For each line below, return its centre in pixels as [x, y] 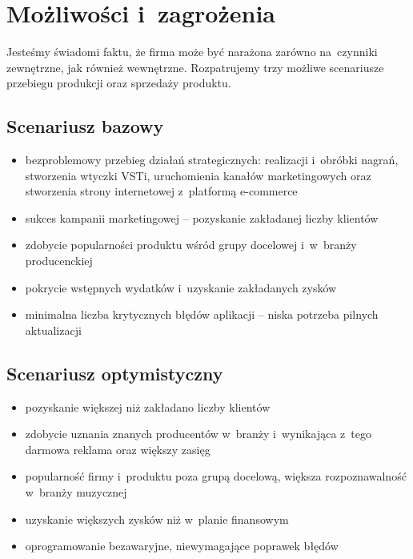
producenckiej [59, 261]
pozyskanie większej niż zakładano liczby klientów [148, 406]
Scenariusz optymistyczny [115, 373]
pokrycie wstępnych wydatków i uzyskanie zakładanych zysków [181, 287]
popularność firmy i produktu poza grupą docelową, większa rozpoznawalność [216, 476]
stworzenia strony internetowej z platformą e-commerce [161, 191]
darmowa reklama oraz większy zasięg [118, 449]
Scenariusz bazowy [85, 126]
